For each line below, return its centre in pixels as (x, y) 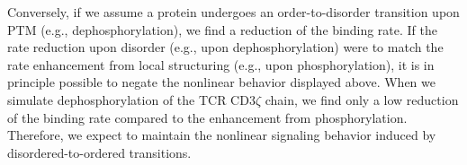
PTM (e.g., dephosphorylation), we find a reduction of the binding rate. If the (223, 29)
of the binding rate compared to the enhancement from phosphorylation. (207, 117)
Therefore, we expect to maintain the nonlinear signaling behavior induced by (222, 135)
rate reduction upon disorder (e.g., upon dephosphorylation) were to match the (225, 47)
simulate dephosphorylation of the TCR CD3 (131, 99)
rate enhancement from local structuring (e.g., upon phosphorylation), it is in (221, 64)
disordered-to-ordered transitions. (99, 152)
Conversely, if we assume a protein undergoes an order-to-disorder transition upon (233, 12)
